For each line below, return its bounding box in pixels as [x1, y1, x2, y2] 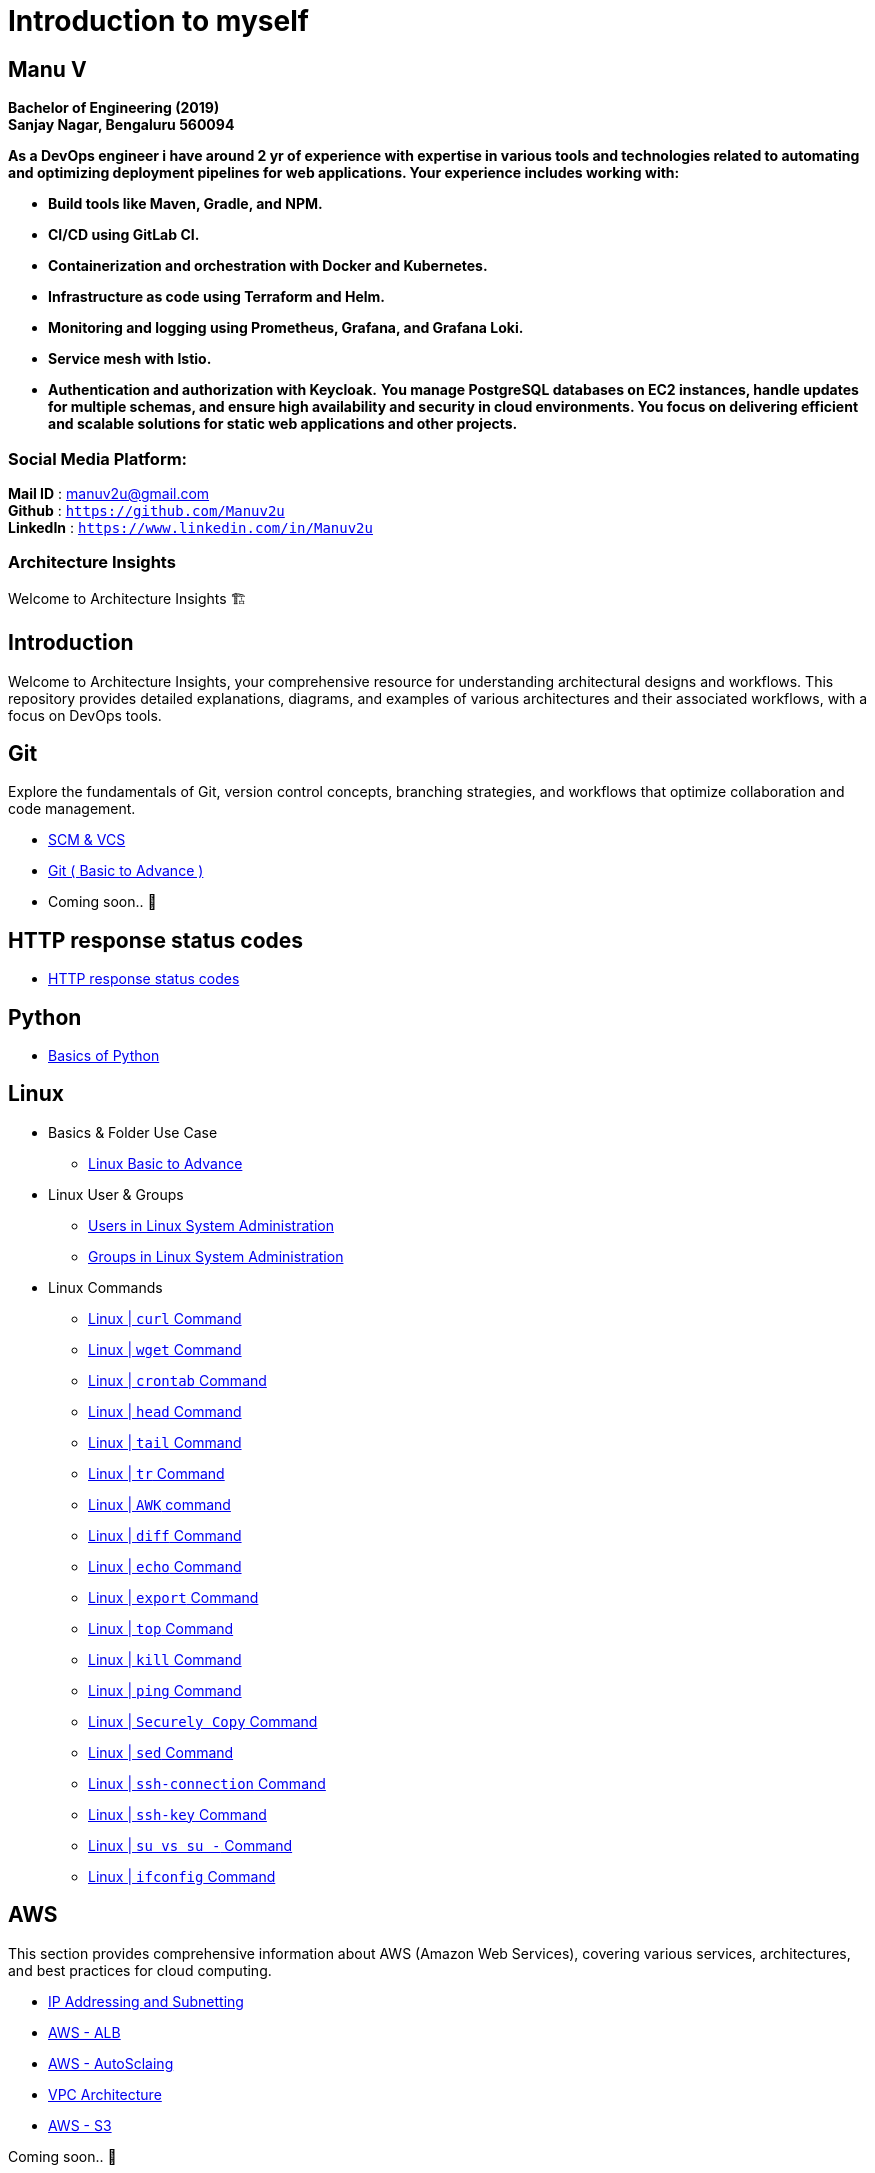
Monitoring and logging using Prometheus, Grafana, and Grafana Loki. [48, 319, 524, 337]
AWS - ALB [48, 2023, 121, 2041]
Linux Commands [48, 1278, 163, 1296]
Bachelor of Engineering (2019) [8, 99, 220, 117]
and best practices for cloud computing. [8, 1961, 272, 1979]
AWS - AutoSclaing [48, 2054, 174, 2072]
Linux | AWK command [88, 1495, 231, 1513]
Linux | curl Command [88, 1309, 242, 1327]
